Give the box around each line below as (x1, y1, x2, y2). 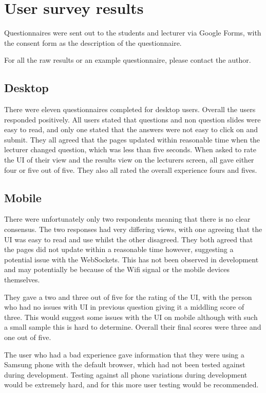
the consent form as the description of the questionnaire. (4, 37, 182, 48)
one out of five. (4, 332, 51, 342)
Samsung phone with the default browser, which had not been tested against (4, 359, 245, 370)
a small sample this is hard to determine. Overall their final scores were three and (4, 321, 261, 332)
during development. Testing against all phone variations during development (4, 369, 248, 380)
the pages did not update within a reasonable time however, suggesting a (4, 244, 234, 255)
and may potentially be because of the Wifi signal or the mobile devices (4, 264, 230, 275)
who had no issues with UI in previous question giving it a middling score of (4, 301, 244, 312)
